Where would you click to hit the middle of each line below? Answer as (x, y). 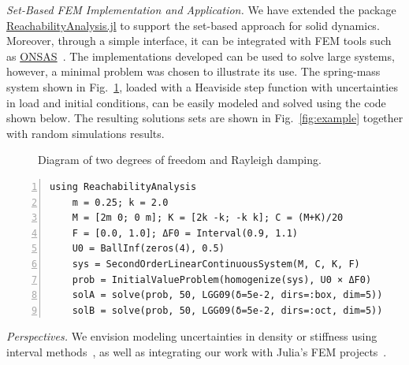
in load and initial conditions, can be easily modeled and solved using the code (196, 102)
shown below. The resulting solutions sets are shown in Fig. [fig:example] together (205, 118)
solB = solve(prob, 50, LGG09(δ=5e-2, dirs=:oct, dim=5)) (227, 310)
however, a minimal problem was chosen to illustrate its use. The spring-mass (193, 71)
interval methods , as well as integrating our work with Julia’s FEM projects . (197, 351)
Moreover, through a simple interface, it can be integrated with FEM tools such (199, 41)
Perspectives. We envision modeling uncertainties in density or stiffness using (192, 336)
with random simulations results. (86, 133)
